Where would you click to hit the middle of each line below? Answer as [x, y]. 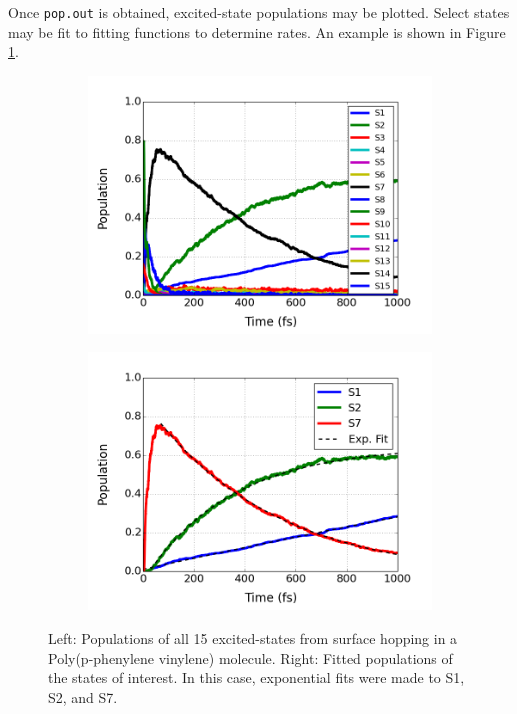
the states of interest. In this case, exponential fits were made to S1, [256, 677]
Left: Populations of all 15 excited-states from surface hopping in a [253, 638]
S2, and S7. [83, 696]
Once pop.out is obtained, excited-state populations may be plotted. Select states [259, 12]
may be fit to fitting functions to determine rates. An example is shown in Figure [257, 31]
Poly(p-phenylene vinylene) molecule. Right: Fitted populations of [250, 657]
